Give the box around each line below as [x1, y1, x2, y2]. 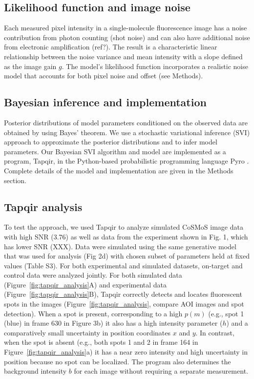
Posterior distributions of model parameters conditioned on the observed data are [4, 117, 248, 127]
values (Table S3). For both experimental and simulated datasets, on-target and [4, 260, 243, 270]
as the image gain [4, 61, 57, 71]
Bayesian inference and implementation [4, 95, 207, 110]
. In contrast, [195, 327, 234, 337]
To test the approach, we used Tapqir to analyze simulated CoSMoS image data [4, 222, 243, 232]
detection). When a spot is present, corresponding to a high [4, 308, 183, 318]
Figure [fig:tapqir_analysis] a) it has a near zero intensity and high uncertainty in [4, 347, 248, 357]
